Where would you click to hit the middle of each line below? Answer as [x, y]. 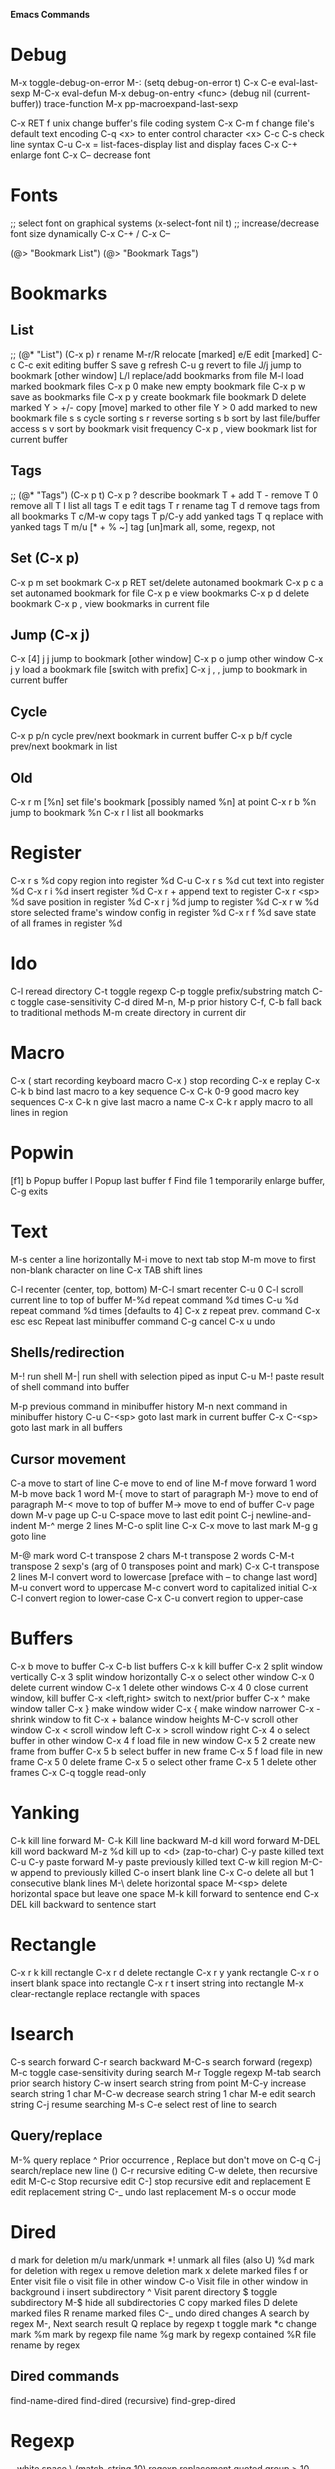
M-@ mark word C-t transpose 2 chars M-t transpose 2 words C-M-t [152, 1556]
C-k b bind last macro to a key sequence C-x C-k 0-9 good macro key [155, 1091]
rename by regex [45, 2345]
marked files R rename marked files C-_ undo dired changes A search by [160, 2313]
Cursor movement [68, 1459]
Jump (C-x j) [50, 634]
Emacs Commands [50, 14]
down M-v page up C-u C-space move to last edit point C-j [132, 1515]
